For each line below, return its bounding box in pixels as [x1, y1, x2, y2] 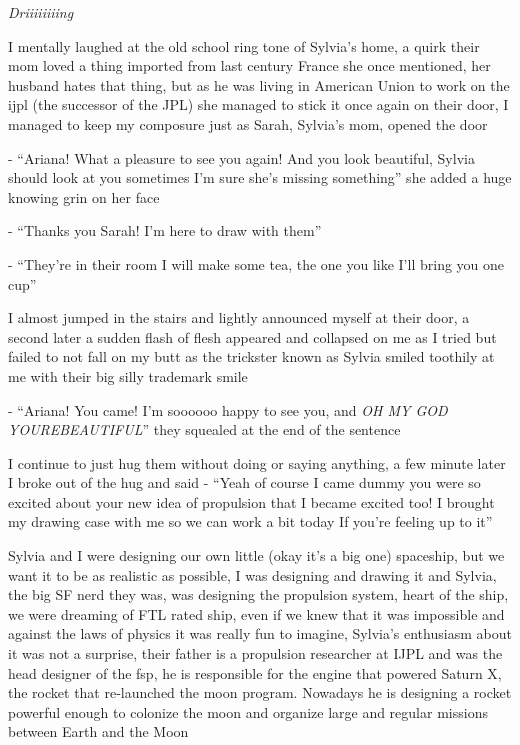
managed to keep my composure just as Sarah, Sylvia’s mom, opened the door [8, 113, 488, 134]
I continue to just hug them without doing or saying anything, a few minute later [8, 452, 506, 473]
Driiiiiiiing [8, 2, 74, 22]
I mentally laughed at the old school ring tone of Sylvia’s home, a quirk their [8, 35, 480, 56]
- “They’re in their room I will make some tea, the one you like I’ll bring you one [8, 253, 505, 274]
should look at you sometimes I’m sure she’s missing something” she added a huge [8, 167, 512, 188]
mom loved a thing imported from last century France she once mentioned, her [8, 55, 491, 76]
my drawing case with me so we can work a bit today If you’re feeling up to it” [8, 511, 493, 532]
